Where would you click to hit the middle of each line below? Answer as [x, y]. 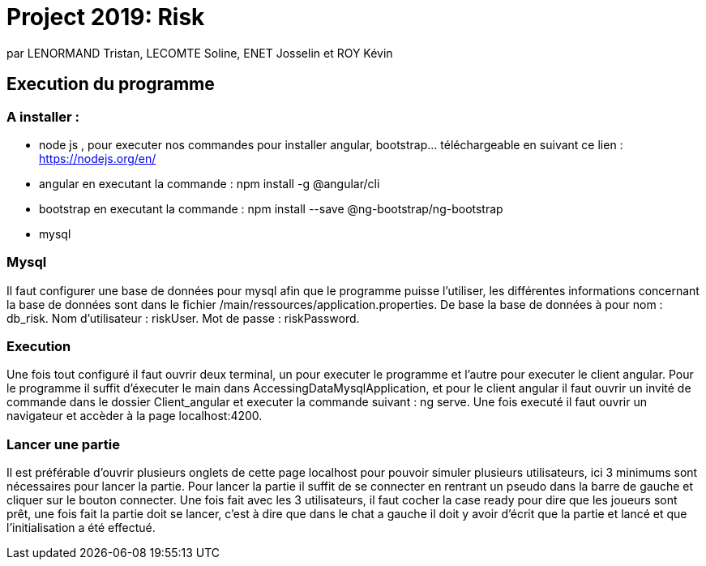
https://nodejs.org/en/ [98, 158]
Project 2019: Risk [106, 17]
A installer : [43, 116]
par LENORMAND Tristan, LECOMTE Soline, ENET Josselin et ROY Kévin [200, 53]
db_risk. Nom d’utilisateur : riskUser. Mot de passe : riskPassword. [183, 318]
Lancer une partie [63, 444]
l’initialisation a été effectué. [81, 528]
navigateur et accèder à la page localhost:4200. [135, 416]
